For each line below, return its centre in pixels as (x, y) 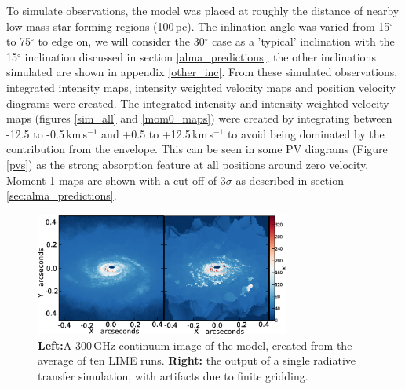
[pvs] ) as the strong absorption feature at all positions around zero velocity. (188, 164)
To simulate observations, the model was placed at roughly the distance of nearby (203, 10)
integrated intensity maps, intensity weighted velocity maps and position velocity (201, 87)
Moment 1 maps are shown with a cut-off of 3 (116, 180)
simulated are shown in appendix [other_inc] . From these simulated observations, (202, 72)
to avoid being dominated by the (306, 133)
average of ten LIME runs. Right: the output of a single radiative (197, 360)
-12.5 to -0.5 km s (47, 133)
